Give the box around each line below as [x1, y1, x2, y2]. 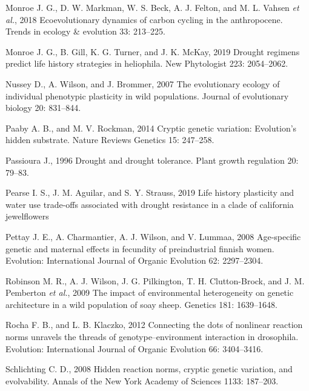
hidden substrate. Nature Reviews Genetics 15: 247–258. [5, 133, 214, 146]
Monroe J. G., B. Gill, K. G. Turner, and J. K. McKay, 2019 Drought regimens [5, 45, 300, 58]
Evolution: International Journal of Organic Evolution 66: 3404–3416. [5, 342, 264, 355]
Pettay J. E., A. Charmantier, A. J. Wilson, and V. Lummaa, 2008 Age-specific [5, 230, 301, 242]
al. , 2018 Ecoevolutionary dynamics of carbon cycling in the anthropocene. [5, 13, 283, 25]
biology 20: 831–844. [5, 101, 81, 114]
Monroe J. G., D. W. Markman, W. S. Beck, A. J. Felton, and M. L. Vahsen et [5, 1, 299, 13]
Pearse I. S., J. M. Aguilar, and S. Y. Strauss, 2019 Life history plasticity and [5, 186, 294, 199]
